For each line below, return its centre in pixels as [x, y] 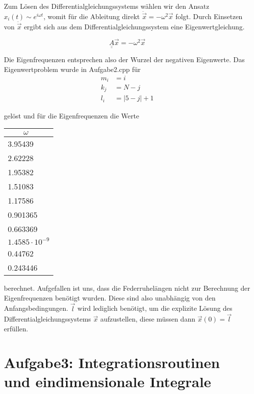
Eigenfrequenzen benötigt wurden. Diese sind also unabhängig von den [110, 297]
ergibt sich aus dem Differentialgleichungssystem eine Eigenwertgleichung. [134, 27]
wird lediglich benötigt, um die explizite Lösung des [155, 308]
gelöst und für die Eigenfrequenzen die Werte [72, 115]
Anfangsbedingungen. [36, 308]
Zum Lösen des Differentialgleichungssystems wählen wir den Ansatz [107, 6]
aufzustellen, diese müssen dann [148, 319]
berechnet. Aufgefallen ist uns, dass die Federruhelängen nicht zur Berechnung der [127, 288]
